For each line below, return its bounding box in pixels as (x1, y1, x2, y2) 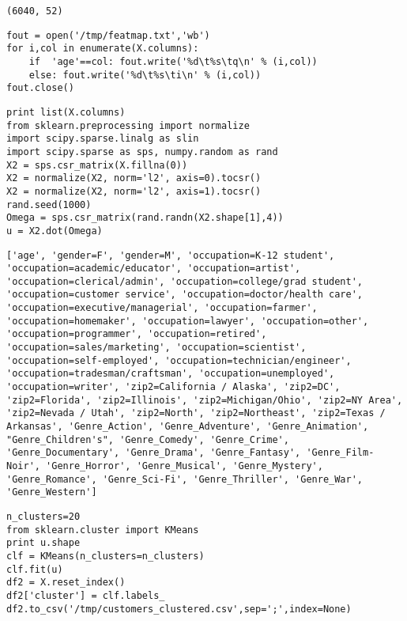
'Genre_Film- (306, 447, 375, 459)
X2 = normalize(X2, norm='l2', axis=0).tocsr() (6, 172, 262, 184)
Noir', (6, 460, 40, 471)
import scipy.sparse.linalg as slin (6, 133, 199, 145)
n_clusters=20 (6, 510, 81, 522)
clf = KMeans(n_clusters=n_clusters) (6, 550, 205, 562)
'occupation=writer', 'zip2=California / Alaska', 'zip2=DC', (6, 381, 341, 393)
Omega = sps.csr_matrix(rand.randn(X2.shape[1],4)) (6, 212, 284, 224)
